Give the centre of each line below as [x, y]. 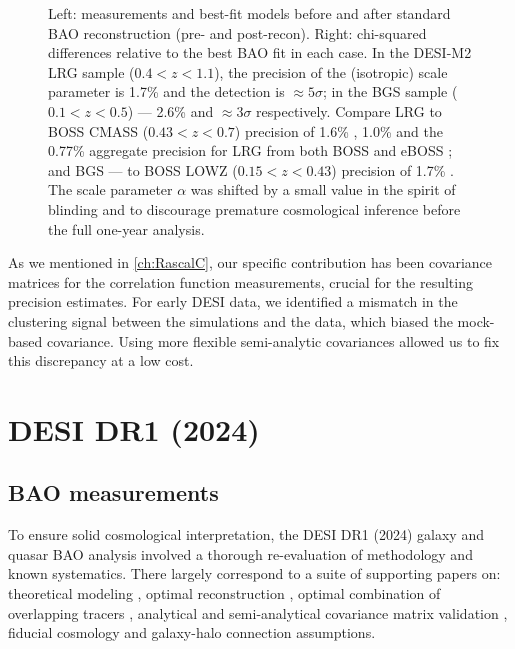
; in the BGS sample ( [390, 91]
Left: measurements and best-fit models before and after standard [249, 13]
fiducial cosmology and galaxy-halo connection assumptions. [192, 632]
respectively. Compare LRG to [349, 110]
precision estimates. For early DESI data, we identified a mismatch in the [233, 301]
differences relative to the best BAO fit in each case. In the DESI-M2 [260, 52]
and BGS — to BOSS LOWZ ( [143, 169]
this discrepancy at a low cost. [101, 360]
